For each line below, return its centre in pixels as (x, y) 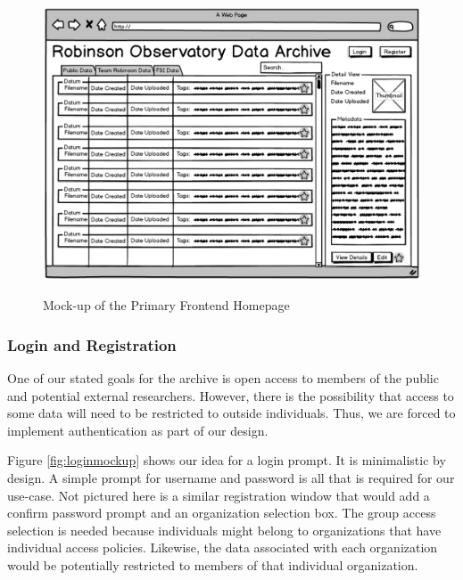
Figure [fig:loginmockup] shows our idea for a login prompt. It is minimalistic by (227, 460)
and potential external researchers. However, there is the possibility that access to (231, 395)
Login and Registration (92, 344)
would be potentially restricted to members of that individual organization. (213, 565)
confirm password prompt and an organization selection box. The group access (222, 513)
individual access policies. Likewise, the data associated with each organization (223, 547)
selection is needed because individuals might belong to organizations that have (224, 530)
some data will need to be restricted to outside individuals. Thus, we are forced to (231, 413)
